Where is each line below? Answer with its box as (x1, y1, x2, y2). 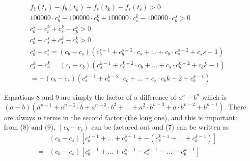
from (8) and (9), (4, 122, 56, 132)
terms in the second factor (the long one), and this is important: (44, 112, 237, 122)
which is (202, 91, 227, 102)
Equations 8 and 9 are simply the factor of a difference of (4, 91, 176, 102)
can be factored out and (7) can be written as (91, 122, 229, 132)
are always (4, 112, 35, 122)
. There (224, 101, 246, 111)
